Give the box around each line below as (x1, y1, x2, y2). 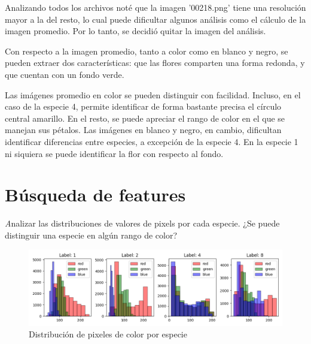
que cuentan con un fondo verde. (5, 68, 124, 80)
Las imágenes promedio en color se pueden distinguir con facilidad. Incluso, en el (5, 88, 301, 101)
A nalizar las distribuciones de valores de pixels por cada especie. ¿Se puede (5, 217, 280, 230)
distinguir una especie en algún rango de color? (5, 228, 178, 241)
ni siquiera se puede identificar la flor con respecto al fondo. (5, 147, 224, 159)
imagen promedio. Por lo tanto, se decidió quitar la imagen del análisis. (5, 25, 266, 37)
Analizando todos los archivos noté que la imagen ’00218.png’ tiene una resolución (5, 1, 306, 13)
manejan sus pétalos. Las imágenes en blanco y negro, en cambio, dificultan (5, 123, 282, 136)
